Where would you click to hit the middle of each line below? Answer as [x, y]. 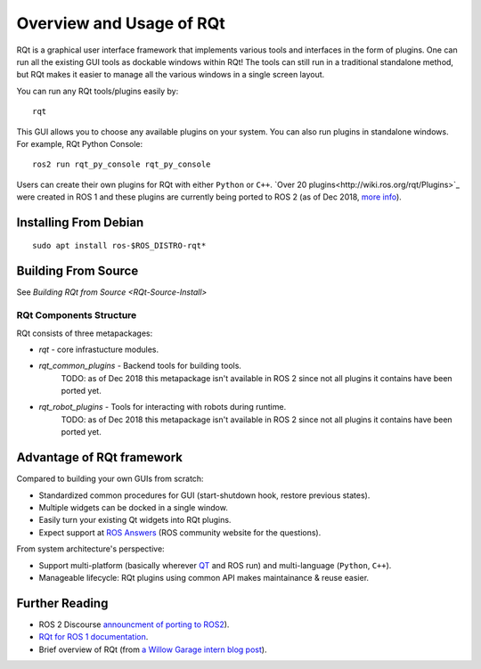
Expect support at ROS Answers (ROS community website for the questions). [180, 532]
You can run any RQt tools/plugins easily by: [98, 91]
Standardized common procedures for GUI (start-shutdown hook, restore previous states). [204, 495]
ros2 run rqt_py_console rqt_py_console [122, 164]
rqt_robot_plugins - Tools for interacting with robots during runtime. [163, 407]
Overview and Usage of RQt [121, 23]
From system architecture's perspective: [90, 549]
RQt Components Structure [77, 315]
